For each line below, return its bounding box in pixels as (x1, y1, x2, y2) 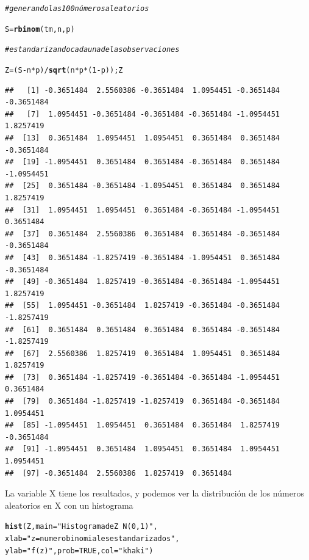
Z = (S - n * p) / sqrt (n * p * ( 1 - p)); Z (5, 65, 123, 75)
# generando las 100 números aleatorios (5, 4, 149, 13)
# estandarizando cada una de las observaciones (5, 45, 180, 54)
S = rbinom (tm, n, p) (5, 24, 75, 34)
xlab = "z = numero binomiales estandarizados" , (5, 534, 180, 544)
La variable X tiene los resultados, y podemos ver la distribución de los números (5, 487, 304, 500)
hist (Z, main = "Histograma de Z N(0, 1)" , (5, 522, 158, 531)
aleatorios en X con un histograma (5, 498, 133, 511)
